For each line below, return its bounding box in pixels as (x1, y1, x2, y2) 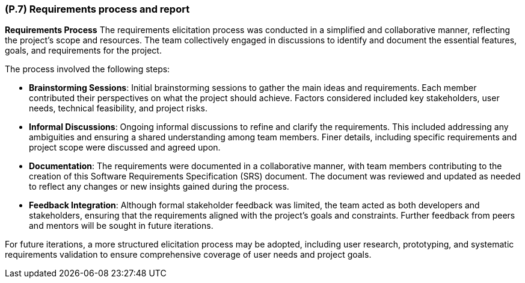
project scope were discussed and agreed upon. (29, 142, 221, 153)
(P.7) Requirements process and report (5, 3, 190, 15)
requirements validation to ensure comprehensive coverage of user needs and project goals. (5, 249, 372, 260)
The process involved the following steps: (5, 64, 170, 75)
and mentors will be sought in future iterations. (29, 220, 213, 231)
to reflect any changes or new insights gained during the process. (29, 181, 289, 192)
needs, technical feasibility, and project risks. (29, 103, 207, 114)
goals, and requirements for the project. (5, 45, 162, 56)
